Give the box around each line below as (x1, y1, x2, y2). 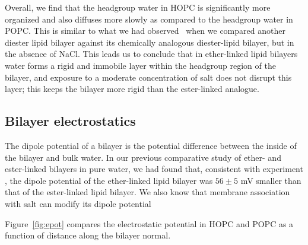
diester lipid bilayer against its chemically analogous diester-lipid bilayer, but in (5, 36, 294, 48)
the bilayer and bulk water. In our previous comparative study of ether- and (5, 151, 281, 163)
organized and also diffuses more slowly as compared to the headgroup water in (5, 12, 293, 25)
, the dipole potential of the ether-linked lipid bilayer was (5, 174, 213, 186)
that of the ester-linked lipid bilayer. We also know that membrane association (5, 186, 290, 198)
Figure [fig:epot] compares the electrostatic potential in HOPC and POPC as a (5, 217, 294, 230)
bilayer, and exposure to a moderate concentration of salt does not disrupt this (5, 71, 292, 83)
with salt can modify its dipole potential (5, 197, 151, 209)
